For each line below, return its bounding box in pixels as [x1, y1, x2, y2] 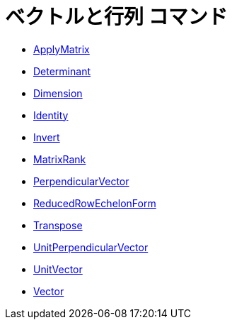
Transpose [33, 219, 83, 231]
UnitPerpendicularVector [33, 241, 149, 253]
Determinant [33, 65, 91, 77]
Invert [33, 131, 60, 143]
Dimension [33, 87, 83, 99]
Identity [33, 109, 69, 121]
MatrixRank [33, 153, 86, 165]
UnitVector [33, 263, 83, 275]
